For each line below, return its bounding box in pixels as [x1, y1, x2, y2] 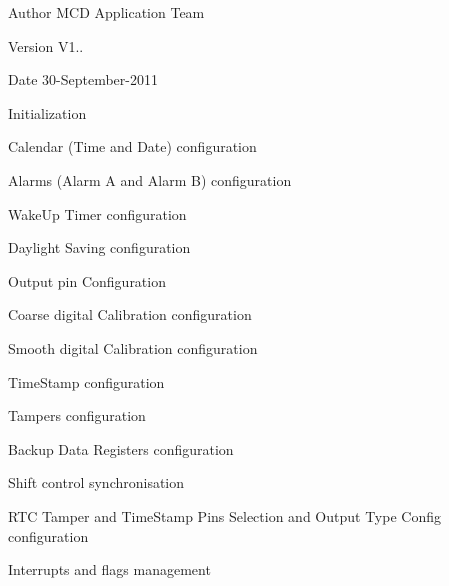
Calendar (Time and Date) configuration [8, 136, 257, 157]
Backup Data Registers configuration [8, 438, 234, 459]
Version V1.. [8, 35, 84, 56]
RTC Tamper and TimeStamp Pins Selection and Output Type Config [8, 505, 441, 526]
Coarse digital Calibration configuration [8, 304, 252, 325]
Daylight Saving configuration [8, 237, 191, 258]
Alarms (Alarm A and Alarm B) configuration [8, 169, 292, 190]
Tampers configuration [8, 405, 146, 426]
